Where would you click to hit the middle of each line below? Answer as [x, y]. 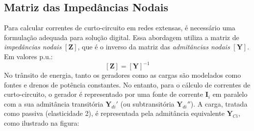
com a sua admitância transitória [54, 103]
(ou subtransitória [147, 103]
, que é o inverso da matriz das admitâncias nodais [154, 47]
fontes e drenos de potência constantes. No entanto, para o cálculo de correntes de [127, 84]
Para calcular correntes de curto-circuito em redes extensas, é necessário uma [120, 28]
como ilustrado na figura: [42, 123]
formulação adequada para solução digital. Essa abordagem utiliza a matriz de [122, 37]
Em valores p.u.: [28, 56]
